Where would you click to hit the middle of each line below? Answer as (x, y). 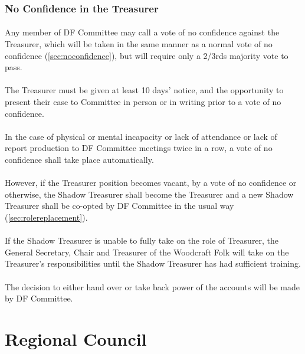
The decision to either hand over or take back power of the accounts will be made (152, 286)
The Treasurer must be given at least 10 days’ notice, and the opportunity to (144, 90)
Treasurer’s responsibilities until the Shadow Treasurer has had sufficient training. (153, 263)
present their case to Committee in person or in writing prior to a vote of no (143, 101)
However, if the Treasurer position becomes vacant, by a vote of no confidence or (151, 183)
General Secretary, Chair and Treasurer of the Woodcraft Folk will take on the (147, 252)
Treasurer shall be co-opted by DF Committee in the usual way (119, 206)
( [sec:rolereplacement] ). (46, 217)
